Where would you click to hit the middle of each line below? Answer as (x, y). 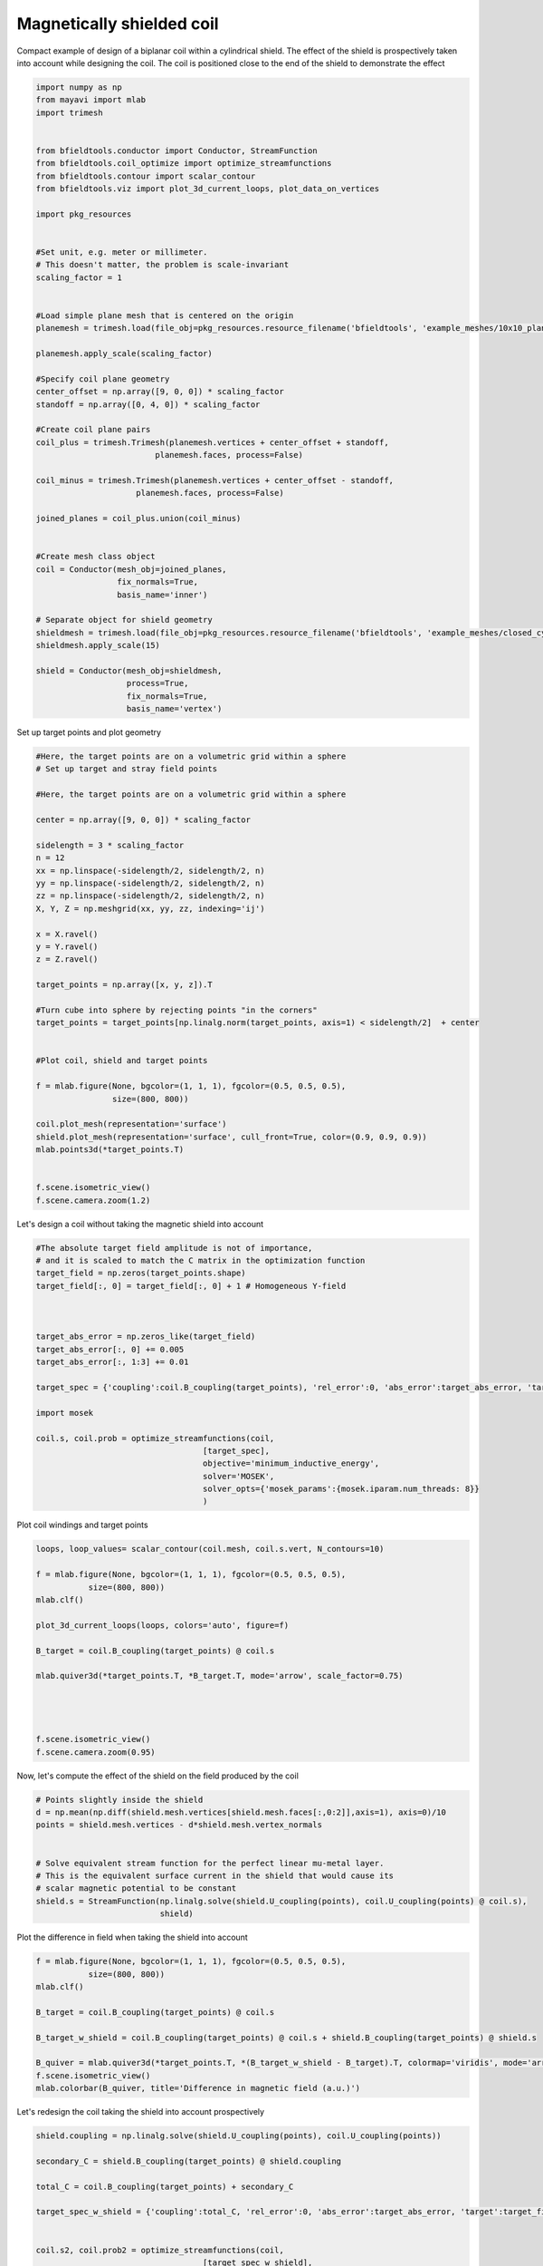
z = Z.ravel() (67, 959)
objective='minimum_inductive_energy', (291, 1463)
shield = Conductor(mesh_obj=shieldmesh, (129, 670)
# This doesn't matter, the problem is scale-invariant (162, 265)
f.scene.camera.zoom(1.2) (93, 1200)
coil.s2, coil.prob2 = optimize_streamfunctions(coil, (160, 2250)
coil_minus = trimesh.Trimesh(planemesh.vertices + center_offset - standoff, (214, 481)
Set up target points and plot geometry (89, 732)
